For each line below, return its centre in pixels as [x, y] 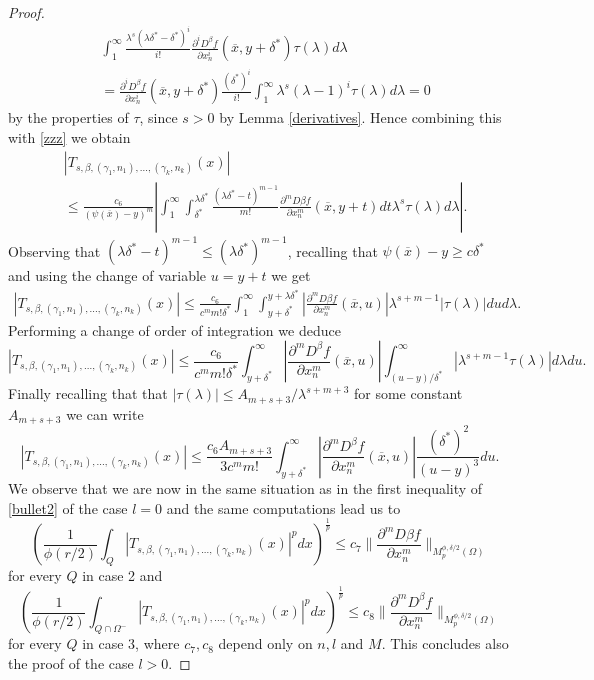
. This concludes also [445, 643]
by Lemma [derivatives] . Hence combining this [360, 117]
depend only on [265, 643]
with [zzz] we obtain [69, 137]
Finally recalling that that [88, 393]
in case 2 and [122, 575]
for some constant [408, 393]
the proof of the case [71, 663]
